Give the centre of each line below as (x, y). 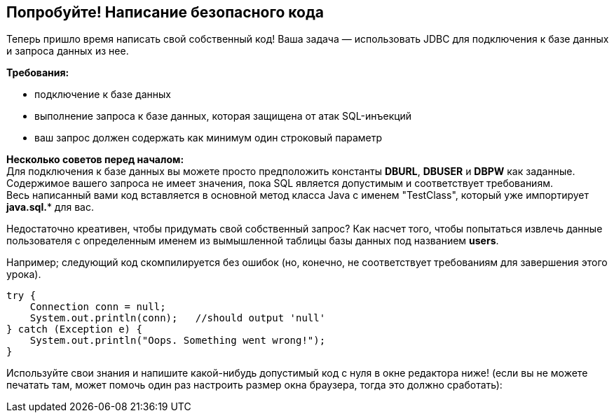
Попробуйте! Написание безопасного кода (165, 12)
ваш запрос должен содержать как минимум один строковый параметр (209, 138)
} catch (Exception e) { (74, 329)
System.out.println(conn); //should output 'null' (178, 318)
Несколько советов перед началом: (95, 160)
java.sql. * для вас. (50, 207)
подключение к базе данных (103, 95)
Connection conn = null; (98, 307)
